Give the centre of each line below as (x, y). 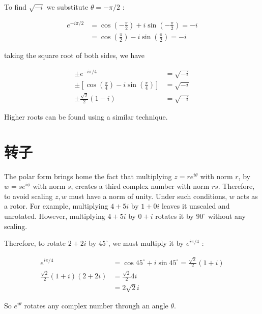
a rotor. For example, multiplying (56, 206)
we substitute (67, 7)
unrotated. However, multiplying (55, 216)
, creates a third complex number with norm (140, 186)
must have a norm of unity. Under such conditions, (148, 196)
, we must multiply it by (146, 243)
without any (227, 216)
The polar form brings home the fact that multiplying (88, 176)
